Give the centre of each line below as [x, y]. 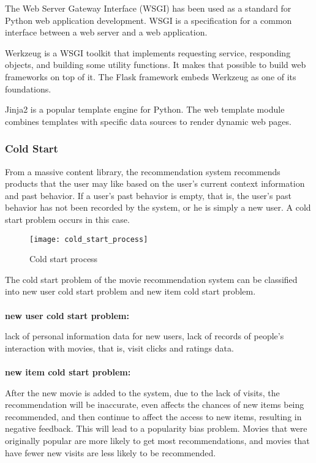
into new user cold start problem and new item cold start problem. [130, 291]
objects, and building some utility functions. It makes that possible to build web [156, 65]
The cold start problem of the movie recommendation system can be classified [151, 279]
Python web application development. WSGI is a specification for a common [149, 20]
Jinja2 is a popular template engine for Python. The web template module [145, 109]
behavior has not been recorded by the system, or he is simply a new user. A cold [158, 207]
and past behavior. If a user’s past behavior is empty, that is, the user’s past [148, 195]
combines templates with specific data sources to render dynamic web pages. [148, 121]
